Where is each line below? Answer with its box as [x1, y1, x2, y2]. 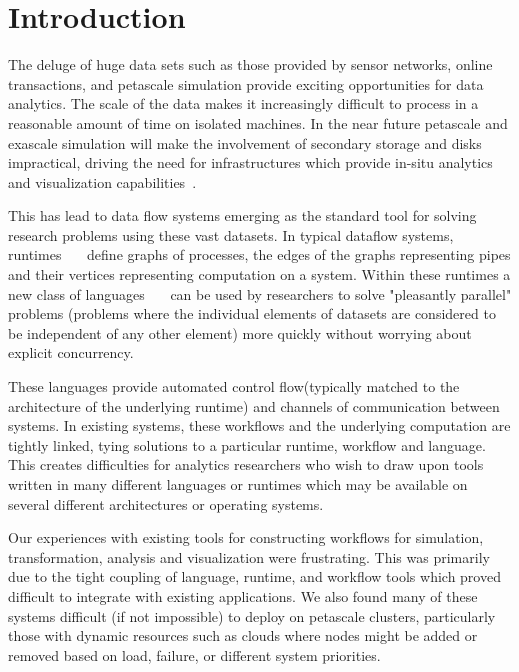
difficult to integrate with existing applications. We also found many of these [8, 585, 478, 606]
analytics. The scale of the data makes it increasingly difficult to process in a [8, 93, 479, 114]
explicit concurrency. [8, 342, 134, 363]
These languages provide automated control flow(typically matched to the [8, 376, 460, 397]
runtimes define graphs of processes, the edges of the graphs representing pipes [8, 244, 511, 265]
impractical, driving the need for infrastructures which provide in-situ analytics [8, 152, 493, 173]
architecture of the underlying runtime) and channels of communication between [8, 395, 500, 416]
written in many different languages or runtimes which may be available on [8, 474, 468, 494]
